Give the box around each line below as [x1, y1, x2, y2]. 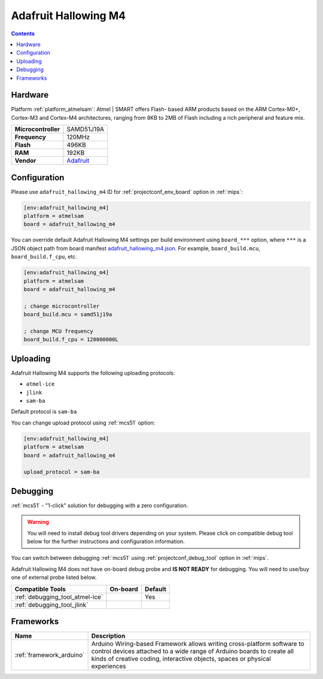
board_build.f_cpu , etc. [11, 253, 77, 260]
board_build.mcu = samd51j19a [23, 311, 112, 318]
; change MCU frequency [23, 328, 94, 335]
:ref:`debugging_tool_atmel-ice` [14, 593, 103, 601]
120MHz [66, 133, 90, 141]
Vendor [14, 156, 36, 165]
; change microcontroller [23, 302, 100, 310]
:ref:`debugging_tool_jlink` [14, 601, 89, 609]
